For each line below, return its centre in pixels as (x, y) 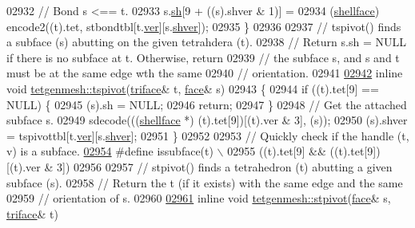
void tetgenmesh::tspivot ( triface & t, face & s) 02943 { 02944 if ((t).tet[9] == (193, 88)
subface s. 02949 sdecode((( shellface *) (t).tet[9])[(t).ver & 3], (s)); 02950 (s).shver (207, 120)
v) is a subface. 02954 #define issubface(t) (110, 151)
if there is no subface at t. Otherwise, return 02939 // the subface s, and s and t (203, 57)
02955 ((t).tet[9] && (277, 151)
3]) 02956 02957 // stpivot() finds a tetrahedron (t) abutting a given (225, 166)
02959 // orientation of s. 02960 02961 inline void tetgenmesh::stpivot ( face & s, (199, 198)
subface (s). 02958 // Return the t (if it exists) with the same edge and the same (205, 182)
